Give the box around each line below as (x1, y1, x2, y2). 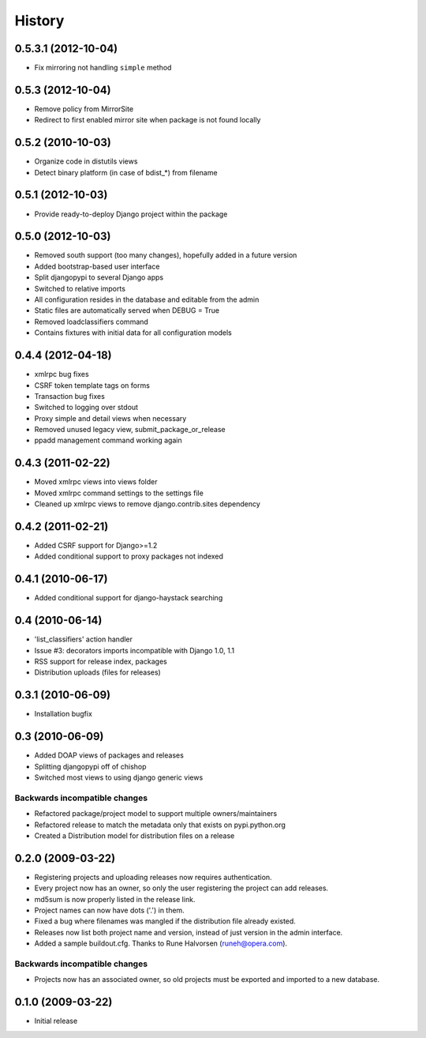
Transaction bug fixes (34, 391, 106, 401)
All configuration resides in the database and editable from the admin (34, 295, 260, 304)
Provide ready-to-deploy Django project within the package (34, 209, 228, 219)
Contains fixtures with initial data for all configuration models (34, 328, 232, 337)
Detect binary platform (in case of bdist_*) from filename (34, 167, 218, 177)
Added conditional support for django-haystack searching (34, 593, 223, 603)
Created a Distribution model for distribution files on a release (34, 830, 235, 841)
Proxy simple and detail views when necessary (34, 413, 187, 423)
